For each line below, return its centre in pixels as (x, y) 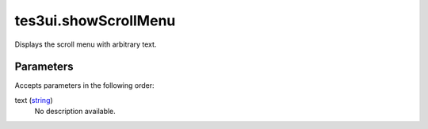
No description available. (75, 112)
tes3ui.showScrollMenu (95, 21)
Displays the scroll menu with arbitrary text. (86, 44)
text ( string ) (34, 100)
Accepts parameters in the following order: (84, 85)
